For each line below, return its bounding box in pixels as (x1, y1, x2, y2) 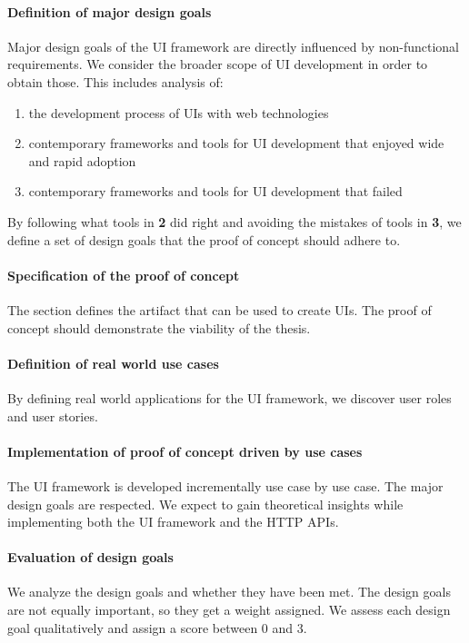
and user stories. (7, 406, 98, 425)
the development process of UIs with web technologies (28, 103, 329, 122)
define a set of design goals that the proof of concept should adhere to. (7, 230, 401, 249)
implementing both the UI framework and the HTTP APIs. (7, 512, 339, 531)
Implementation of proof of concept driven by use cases (7, 441, 363, 460)
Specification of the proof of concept (7, 265, 240, 284)
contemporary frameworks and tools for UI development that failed (28, 182, 403, 201)
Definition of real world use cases (7, 353, 219, 372)
